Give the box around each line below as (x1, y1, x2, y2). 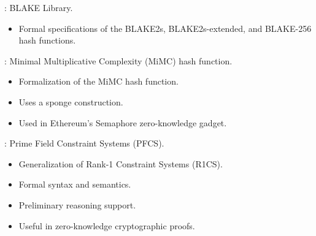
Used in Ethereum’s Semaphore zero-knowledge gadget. (18, 116, 227, 129)
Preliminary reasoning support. (18, 198, 136, 211)
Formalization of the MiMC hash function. (18, 75, 179, 88)
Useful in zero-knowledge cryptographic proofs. (18, 219, 195, 232)
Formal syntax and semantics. (18, 178, 131, 191)
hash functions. (18, 34, 76, 47)
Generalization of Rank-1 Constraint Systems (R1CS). (18, 157, 223, 170)
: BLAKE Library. (4, 1, 73, 13)
